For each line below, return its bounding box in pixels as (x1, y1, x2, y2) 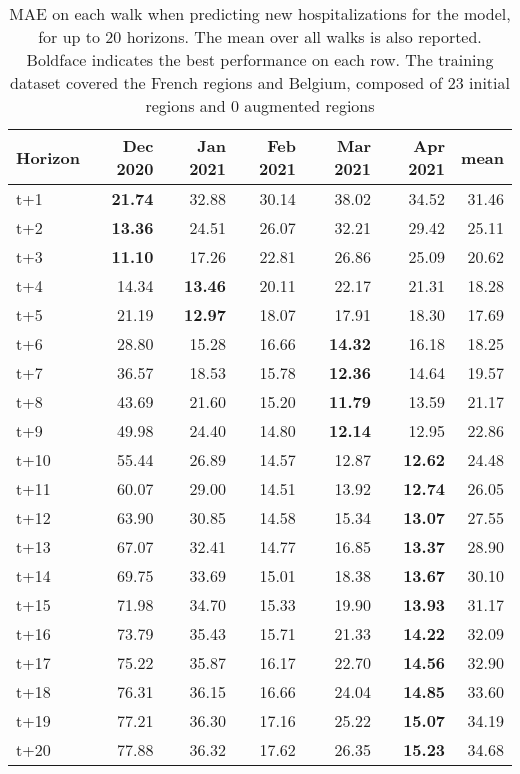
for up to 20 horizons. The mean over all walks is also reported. (38, 25, 482, 48)
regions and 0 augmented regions (145, 94, 375, 117)
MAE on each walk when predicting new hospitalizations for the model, (9, 2, 511, 25)
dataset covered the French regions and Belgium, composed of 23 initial (10, 71, 510, 94)
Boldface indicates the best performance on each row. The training (26, 48, 494, 71)
